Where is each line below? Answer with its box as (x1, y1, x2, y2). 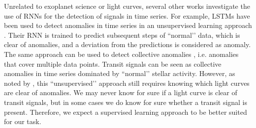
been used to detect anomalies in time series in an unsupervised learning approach (4, 20, 252, 30)
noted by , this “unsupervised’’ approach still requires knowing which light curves (4, 77, 250, 88)
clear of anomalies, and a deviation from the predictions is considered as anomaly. (4, 39, 251, 50)
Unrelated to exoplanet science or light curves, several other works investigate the (4, 1, 250, 11)
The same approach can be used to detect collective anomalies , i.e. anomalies (4, 49, 239, 59)
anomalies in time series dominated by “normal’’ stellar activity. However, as (4, 68, 235, 78)
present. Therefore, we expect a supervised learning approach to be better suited (4, 106, 247, 117)
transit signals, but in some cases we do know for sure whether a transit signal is (4, 97, 248, 107)
